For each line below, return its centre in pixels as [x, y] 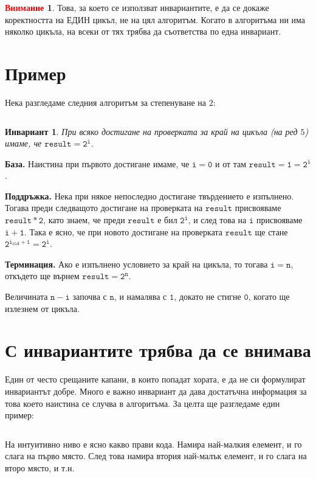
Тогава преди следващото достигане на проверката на [104, 208]
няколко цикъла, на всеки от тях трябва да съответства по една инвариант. [143, 31]
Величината [26, 296]
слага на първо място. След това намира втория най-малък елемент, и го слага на [156, 456]
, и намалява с [140, 296]
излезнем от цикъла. [42, 308]
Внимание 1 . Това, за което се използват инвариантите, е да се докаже [137, 7]
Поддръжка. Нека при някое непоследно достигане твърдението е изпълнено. [149, 196]
